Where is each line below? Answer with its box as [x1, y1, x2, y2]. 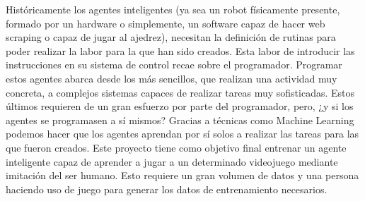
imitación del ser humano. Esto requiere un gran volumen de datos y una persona [6, 168, 359, 183]
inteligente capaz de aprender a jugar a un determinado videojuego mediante [6, 154, 338, 169]
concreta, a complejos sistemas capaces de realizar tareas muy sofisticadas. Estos [6, 85, 355, 99]
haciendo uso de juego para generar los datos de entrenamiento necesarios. [6, 181, 328, 196]
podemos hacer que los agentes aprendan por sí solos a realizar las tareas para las [6, 126, 359, 141]
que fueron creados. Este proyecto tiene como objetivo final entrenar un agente [6, 140, 347, 154]
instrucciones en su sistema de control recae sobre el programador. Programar [6, 57, 342, 72]
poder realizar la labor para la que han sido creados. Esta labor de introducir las [6, 43, 355, 58]
